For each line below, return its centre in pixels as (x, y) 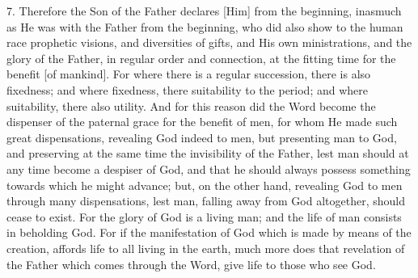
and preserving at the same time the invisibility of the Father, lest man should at (208, 153)
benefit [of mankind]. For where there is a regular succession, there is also (189, 74)
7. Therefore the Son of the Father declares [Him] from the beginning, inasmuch (204, 11)
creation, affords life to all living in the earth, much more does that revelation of (206, 248)
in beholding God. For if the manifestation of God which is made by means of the (209, 232)
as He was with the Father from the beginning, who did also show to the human (205, 26)
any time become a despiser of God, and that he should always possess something (209, 168)
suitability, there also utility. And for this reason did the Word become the (191, 105)
